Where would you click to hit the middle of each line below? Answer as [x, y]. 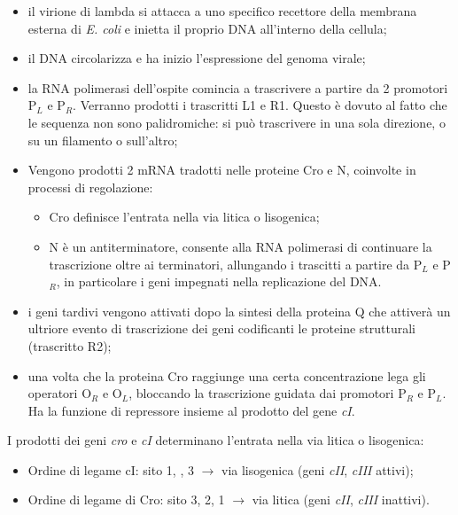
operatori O [60, 393]
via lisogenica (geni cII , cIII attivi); [318, 469]
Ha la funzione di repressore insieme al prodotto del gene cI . [191, 410]
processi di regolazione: [90, 187]
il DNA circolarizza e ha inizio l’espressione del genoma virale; [197, 58]
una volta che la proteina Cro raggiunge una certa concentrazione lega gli [227, 375]
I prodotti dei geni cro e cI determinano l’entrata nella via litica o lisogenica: [216, 440]
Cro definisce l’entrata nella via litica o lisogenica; [184, 217]
